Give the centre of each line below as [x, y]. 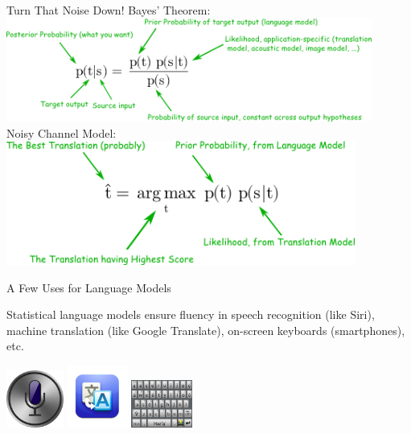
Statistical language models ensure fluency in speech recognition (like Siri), [191, 314]
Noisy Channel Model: [62, 132]
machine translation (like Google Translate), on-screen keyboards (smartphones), [206, 330]
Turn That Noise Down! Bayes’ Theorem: [109, 10]
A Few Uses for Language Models [89, 287]
